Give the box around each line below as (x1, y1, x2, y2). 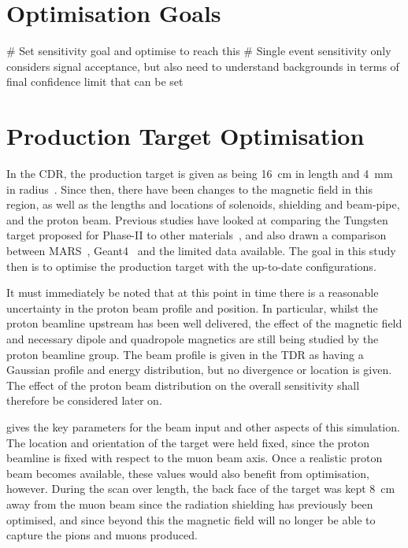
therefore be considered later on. (6, 392, 162, 409)
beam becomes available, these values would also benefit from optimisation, (6, 465, 369, 481)
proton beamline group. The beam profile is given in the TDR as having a (6, 346, 364, 362)
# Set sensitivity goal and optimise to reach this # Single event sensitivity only (6, 43, 391, 59)
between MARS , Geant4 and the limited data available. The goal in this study (6, 243, 396, 258)
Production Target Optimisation (6, 120, 365, 152)
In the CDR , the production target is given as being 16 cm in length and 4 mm (6, 165, 393, 182)
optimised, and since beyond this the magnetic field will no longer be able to (6, 511, 376, 528)
